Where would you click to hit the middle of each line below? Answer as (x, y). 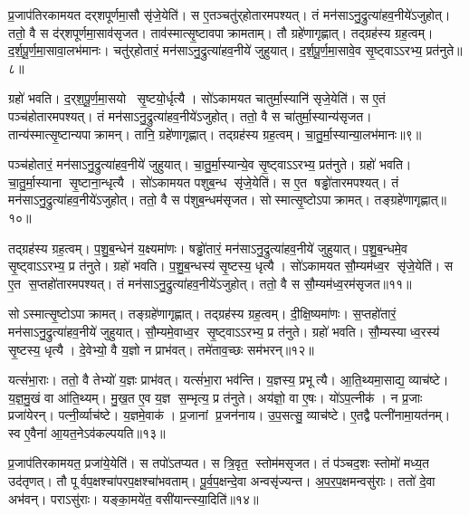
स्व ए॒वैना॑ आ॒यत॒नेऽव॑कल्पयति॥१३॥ (87, 432)
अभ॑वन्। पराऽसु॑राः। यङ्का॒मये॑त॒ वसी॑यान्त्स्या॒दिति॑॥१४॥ (134, 498)
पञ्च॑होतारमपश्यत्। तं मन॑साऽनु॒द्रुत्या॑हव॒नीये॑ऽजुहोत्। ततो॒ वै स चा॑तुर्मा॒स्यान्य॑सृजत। (190, 115)
